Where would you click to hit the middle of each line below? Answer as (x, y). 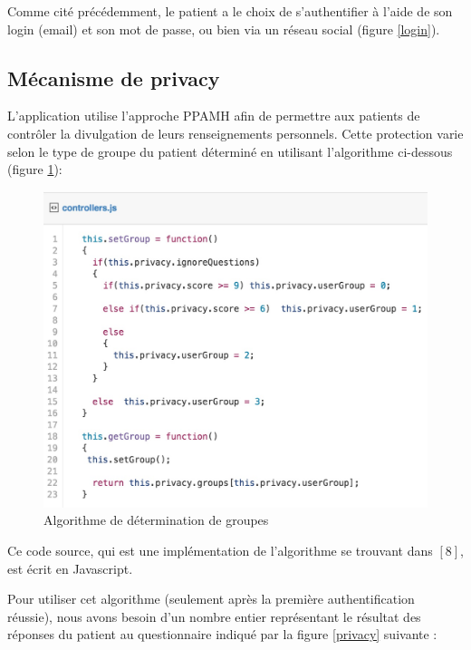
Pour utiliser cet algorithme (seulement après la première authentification (211, 599)
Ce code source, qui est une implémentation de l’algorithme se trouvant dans (220, 550)
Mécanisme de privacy (114, 78)
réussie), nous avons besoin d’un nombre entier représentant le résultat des (214, 616)
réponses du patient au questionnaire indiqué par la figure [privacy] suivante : (222, 634)
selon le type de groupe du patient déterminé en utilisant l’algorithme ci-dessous (230, 151)
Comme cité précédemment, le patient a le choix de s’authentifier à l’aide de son (230, 11)
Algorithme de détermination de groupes (156, 520)
